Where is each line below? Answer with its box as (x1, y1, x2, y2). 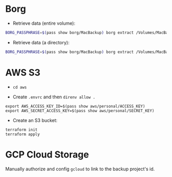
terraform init (5, 127, 38, 132)
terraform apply (5, 132, 40, 137)
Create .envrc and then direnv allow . (12, 94, 96, 100)
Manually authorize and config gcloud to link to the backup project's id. (5, 166, 155, 172)
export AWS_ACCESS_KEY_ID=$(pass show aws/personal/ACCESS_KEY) (5, 103, 145, 109)
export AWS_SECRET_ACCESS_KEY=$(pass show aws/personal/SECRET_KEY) (5, 108, 155, 113)
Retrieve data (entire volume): (12, 20, 76, 26)
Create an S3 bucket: (12, 117, 58, 123)
